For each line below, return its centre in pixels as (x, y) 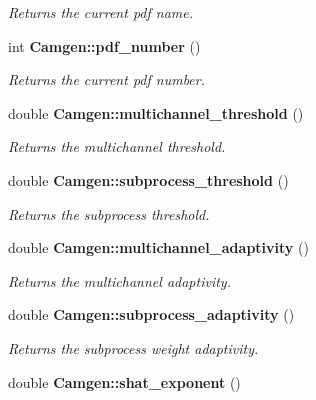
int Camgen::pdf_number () (104, 45)
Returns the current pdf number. (107, 79)
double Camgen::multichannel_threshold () (156, 112)
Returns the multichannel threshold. (117, 146)
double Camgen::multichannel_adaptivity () (158, 247)
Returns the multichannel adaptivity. (119, 280)
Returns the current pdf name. (101, 12)
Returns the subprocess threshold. (109, 213)
